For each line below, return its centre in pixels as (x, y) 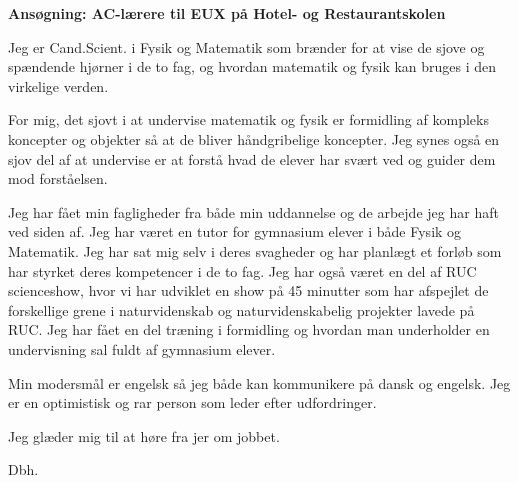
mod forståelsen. (58, 178)
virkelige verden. (58, 85)
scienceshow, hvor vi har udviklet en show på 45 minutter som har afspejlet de (248, 290)
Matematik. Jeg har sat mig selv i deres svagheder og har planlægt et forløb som (255, 250)
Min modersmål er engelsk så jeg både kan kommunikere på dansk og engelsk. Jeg (259, 382)
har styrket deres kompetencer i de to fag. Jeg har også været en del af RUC (242, 270)
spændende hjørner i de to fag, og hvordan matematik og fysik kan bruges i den (252, 66)
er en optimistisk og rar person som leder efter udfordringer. (192, 402)
